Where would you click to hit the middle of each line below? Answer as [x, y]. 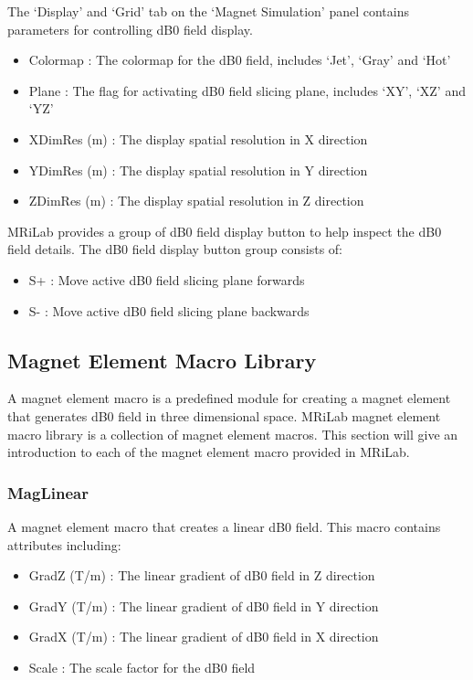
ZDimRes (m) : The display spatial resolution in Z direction [196, 201]
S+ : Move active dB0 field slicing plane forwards [167, 279]
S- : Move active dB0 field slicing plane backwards [169, 310]
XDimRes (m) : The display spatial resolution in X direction [198, 138]
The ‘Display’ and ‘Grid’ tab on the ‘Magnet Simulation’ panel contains [208, 11]
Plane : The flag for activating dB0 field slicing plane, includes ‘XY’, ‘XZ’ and [247, 90]
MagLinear [48, 492]
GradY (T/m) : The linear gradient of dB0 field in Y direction [204, 606]
